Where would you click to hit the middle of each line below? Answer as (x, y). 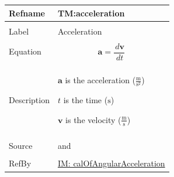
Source (21, 146)
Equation (25, 51)
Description (29, 100)
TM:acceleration (91, 13)
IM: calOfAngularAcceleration (111, 163)
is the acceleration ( (100, 80)
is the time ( (86, 100)
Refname (27, 13)
